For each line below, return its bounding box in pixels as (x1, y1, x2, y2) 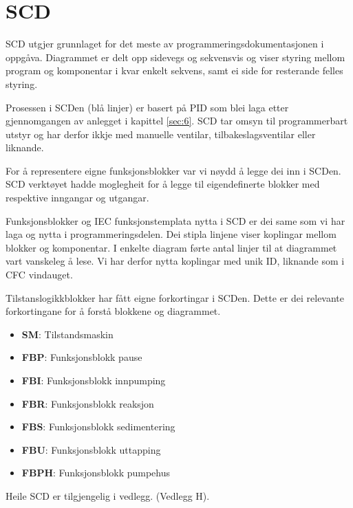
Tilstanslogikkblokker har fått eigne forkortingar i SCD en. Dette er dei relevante (6, 290, 345, 305)
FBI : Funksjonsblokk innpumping (21, 373, 166, 387)
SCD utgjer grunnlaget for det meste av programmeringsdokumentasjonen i (6, 36, 324, 51)
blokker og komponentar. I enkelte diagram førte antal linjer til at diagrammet (6, 240, 337, 254)
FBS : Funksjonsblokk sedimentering (21, 419, 175, 434)
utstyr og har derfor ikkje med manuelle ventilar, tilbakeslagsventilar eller (6, 126, 316, 141)
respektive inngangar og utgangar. (6, 190, 149, 205)
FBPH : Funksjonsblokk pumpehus (21, 465, 171, 480)
